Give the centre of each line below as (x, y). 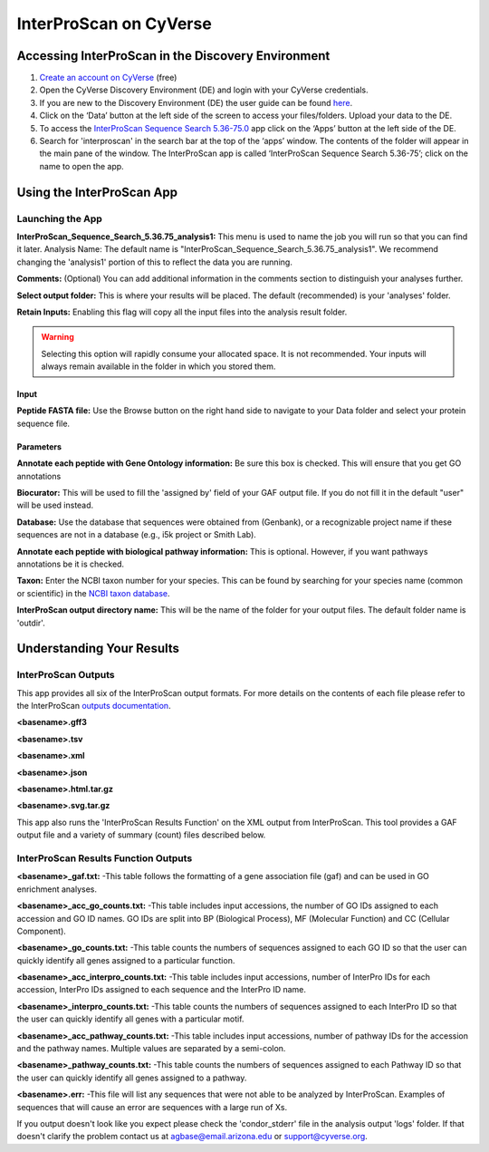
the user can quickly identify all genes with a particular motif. (130, 1019)
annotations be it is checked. (71, 564)
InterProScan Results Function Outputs (105, 858)
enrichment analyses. (57, 889)
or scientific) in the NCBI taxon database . (93, 593)
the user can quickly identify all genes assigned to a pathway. (132, 1078)
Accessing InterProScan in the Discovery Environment (173, 56)
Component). (42, 931)
